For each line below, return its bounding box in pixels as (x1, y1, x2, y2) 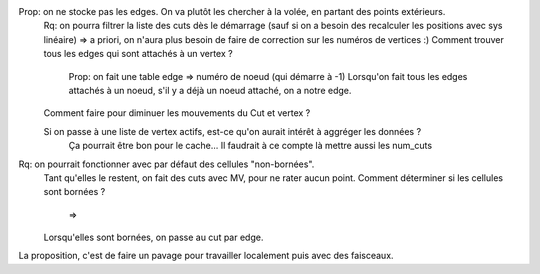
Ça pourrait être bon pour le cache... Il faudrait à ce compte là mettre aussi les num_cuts (68, 140, 433, 152)
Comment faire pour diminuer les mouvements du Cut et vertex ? (43, 107, 311, 119)
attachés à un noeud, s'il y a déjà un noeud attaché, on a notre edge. (68, 84, 352, 96)
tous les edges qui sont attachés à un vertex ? (43, 48, 234, 60)
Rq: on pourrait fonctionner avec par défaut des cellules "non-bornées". (18, 158, 315, 170)
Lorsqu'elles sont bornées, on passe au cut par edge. (43, 231, 264, 244)
